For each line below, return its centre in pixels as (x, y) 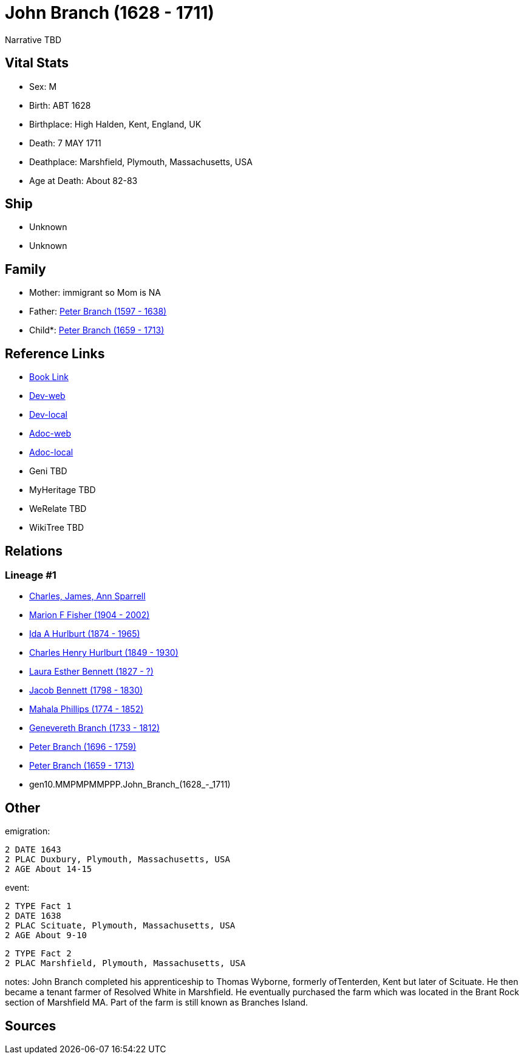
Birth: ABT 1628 (60, 105)
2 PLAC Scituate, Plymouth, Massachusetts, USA (120, 926)
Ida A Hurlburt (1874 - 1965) (85, 634)
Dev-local (48, 415)
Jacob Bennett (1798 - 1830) (86, 690)
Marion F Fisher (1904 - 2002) (90, 615)
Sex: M (43, 86)
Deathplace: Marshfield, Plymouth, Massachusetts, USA (141, 162)
